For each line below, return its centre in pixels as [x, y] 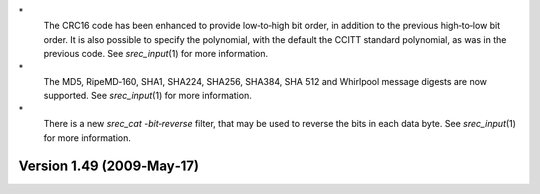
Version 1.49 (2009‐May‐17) [109, 166]
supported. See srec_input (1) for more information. [147, 96]
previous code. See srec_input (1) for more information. [156, 54]
